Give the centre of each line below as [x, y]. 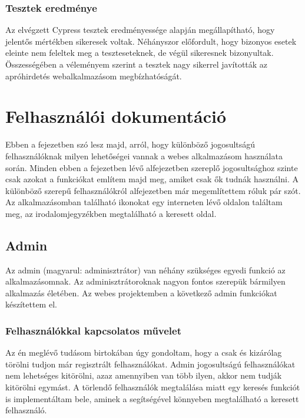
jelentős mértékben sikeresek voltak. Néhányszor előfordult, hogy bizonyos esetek [151, 41]
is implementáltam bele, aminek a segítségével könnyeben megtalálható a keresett [152, 398]
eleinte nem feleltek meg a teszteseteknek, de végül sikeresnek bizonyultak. [140, 53]
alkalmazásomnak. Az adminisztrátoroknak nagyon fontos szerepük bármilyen [145, 281]
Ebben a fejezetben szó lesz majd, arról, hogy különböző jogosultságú [130, 144]
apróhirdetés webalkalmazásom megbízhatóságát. [94, 76]
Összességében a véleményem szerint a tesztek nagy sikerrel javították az [137, 64]
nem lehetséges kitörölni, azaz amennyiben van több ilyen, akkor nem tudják [144, 375]
